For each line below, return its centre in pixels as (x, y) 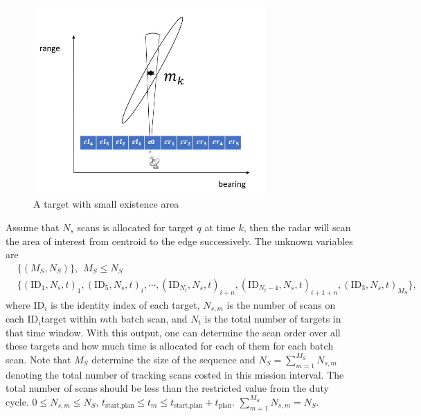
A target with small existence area (106, 204)
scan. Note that (38, 359)
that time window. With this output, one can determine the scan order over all (173, 332)
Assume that (33, 227)
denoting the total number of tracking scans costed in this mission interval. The (175, 374)
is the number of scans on (281, 304)
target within (69, 319)
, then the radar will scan (297, 227)
